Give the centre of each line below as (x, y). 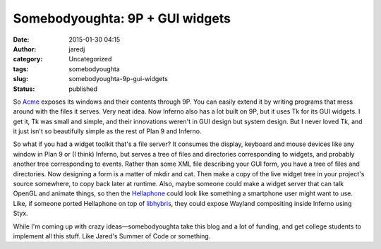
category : (28, 59)
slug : (20, 79)
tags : (21, 69)
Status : (24, 89)
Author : (25, 49)
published (83, 89)
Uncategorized (90, 59)
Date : (21, 40)
